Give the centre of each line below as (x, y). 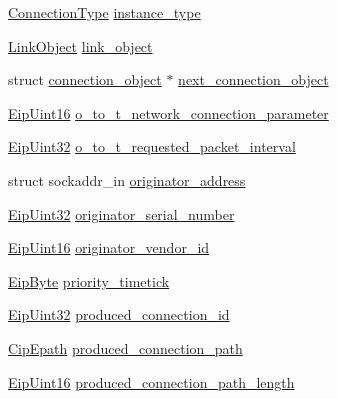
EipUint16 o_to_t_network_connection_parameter (168, 112)
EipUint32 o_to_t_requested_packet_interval (152, 146)
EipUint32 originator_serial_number (121, 213)
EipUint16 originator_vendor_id (109, 247)
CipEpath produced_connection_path (125, 347)
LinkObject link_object (80, 45)
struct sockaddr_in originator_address (127, 179)
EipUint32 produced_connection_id (119, 314)
